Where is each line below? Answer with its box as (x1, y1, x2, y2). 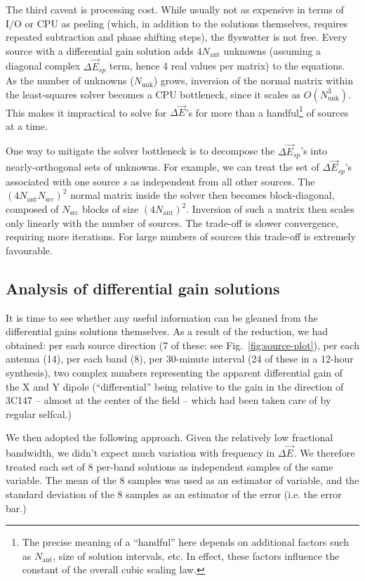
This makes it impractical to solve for (6, 105, 167, 119)
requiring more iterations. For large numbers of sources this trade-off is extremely (6, 229, 356, 244)
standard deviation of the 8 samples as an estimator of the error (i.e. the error (6, 486, 342, 501)
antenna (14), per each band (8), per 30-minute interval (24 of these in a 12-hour (6, 351, 354, 366)
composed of (6, 202, 59, 216)
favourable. (6, 242, 53, 257)
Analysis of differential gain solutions (6, 277, 280, 299)
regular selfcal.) (6, 406, 72, 421)
